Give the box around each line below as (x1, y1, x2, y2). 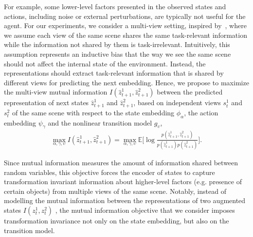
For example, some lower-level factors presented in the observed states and (4, 1, 226, 11)
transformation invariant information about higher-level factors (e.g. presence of (4, 176, 242, 187)
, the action (184, 107, 218, 117)
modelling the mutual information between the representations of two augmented (4, 195, 246, 205)
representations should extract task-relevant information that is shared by (4, 68, 224, 78)
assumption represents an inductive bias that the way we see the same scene (4, 48, 231, 59)
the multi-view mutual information (4, 87, 108, 97)
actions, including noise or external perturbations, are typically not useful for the (4, 11, 246, 21)
